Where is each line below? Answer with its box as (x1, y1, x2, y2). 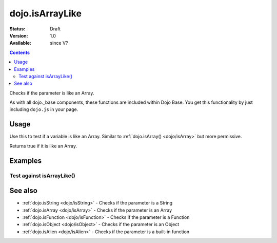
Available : (9, 40, 32, 46)
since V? (50, 40, 68, 46)
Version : (9, 32, 28, 39)
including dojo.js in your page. (9, 106, 78, 113)
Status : (9, 26, 26, 32)
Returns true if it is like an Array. (9, 143, 77, 149)
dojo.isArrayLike (9, 8, 82, 19)
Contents (9, 49, 30, 55)
